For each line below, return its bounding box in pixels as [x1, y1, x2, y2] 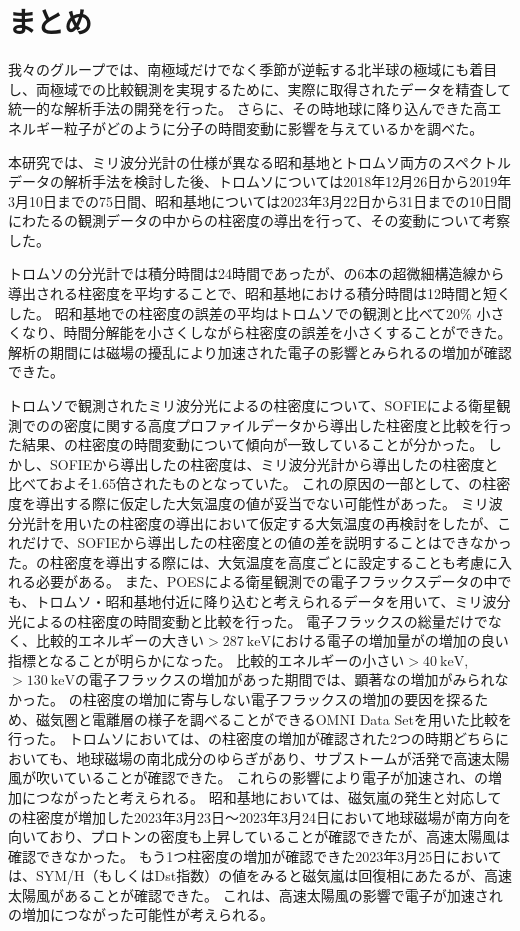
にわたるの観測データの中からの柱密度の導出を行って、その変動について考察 [8, 210, 511, 231]
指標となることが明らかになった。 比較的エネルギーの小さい [8, 649, 405, 670]
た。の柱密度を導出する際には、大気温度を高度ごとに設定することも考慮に [8, 551, 498, 572]
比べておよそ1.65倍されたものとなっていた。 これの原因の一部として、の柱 [8, 473, 497, 494]
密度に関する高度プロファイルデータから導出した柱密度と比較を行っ [63, 414, 512, 435]
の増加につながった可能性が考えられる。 [8, 904, 274, 925]
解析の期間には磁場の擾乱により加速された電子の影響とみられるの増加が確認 [8, 341, 512, 362]
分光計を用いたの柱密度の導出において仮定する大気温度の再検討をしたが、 [8, 512, 498, 533]
